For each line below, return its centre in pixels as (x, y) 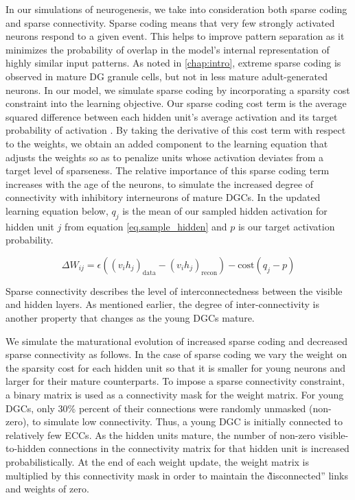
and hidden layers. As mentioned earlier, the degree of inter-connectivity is (162, 304)
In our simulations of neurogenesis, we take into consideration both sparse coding (176, 9)
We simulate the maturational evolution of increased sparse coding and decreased (176, 341)
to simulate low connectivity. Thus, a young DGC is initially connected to (187, 421)
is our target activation (286, 226)
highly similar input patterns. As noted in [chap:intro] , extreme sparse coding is (173, 63)
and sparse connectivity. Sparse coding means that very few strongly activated (170, 22)
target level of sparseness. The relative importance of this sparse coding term (168, 170)
